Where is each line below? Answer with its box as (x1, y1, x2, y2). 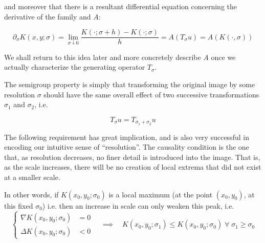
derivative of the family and (4, 11, 91, 22)
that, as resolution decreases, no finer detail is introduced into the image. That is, (4, 151, 260, 162)
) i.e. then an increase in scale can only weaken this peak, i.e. (42, 200, 234, 211)
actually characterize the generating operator (4, 62, 145, 72)
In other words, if (4, 189, 59, 199)
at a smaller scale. (4, 172, 60, 183)
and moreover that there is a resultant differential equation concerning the (4, 1, 237, 11)
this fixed (4, 200, 33, 211)
